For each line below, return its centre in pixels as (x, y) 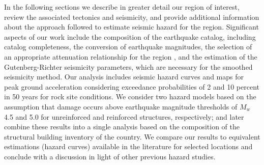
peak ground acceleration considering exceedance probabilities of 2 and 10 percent (132, 86)
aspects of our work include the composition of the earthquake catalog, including (130, 36)
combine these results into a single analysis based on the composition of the (122, 127)
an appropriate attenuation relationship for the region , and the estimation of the (131, 56)
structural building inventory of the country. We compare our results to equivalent (132, 136)
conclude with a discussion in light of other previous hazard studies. (110, 156)
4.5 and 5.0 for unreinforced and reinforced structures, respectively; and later (124, 116)
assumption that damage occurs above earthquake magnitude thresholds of (121, 106)
